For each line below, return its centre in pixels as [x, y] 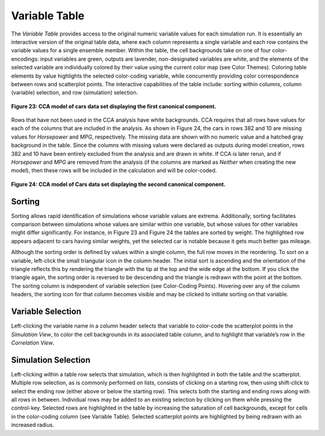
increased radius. [32, 425]
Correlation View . [33, 343]
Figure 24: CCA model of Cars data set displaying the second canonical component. [118, 184]
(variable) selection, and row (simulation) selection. [75, 93]
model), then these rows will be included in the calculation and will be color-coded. [114, 170]
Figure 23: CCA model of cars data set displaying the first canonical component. [114, 106]
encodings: [25, 59]
